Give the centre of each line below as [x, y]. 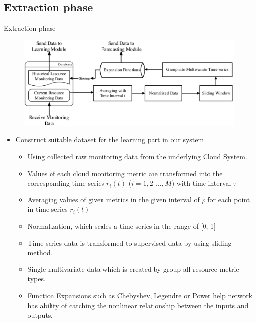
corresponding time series [66, 183]
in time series [48, 209]
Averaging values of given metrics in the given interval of [113, 199]
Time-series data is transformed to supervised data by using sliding [129, 242]
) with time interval [201, 183]
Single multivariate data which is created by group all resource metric [133, 269]
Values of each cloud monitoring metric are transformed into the [125, 173]
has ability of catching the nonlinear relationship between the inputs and [138, 305]
